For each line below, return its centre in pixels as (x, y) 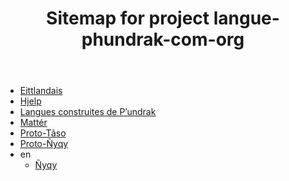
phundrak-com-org (163, 39)
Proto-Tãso (43, 133)
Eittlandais (41, 91)
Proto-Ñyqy (44, 144)
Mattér (33, 123)
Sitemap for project (128, 18)
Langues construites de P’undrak (88, 112)
